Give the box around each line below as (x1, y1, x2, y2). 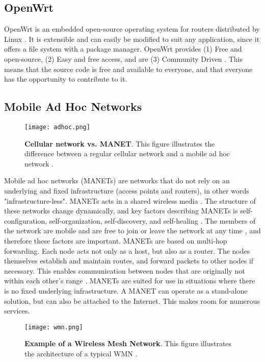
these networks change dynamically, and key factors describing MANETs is (4, 205, 238, 216)
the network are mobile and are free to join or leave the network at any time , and (4, 225, 261, 236)
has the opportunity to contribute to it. (4, 74, 127, 84)
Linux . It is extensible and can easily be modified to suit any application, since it (4, 33, 260, 44)
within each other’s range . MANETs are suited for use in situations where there (4, 275, 255, 286)
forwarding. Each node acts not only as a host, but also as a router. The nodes (4, 245, 250, 256)
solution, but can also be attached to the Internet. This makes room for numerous (4, 295, 260, 306)
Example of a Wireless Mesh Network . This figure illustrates (24, 338, 232, 349)
